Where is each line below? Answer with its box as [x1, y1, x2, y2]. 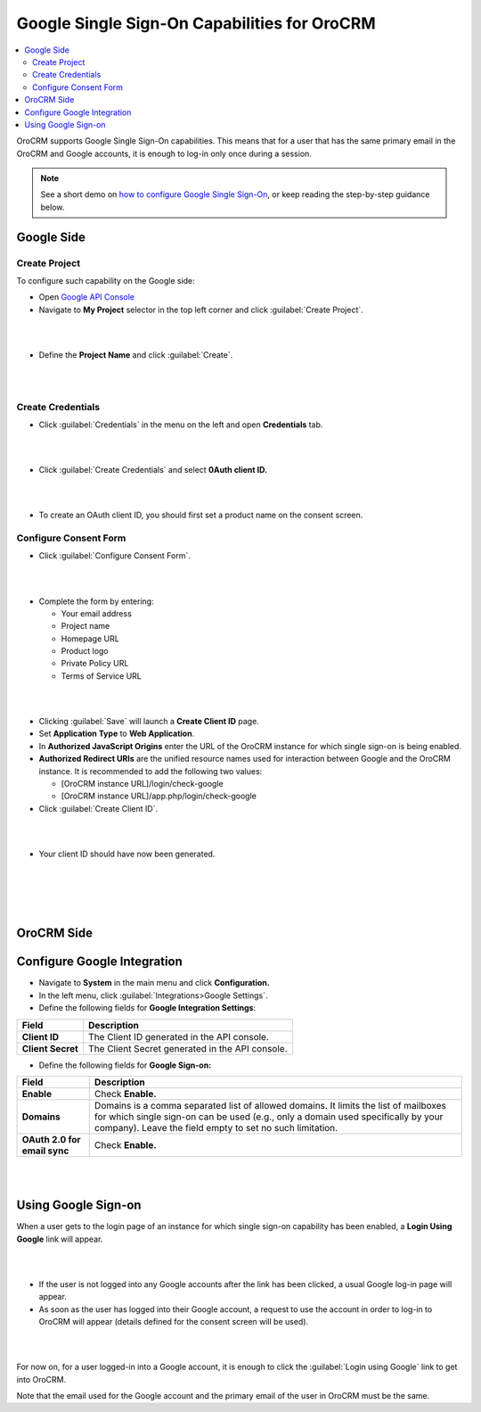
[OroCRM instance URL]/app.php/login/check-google [61, 790, 257, 802]
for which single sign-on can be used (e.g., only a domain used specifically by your [94, 1111, 444, 1123]
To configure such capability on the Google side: [16, 276, 195, 285]
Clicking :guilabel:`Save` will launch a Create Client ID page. [38, 716, 260, 727]
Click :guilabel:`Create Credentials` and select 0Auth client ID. [38, 465, 267, 475]
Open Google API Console [38, 292, 135, 302]
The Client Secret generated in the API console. [87, 1042, 288, 1054]
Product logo [61, 646, 109, 656]
